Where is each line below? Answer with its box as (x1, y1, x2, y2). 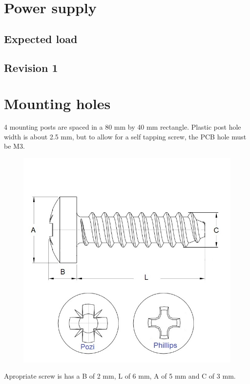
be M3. (4, 141, 25, 151)
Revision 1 (4, 60, 58, 75)
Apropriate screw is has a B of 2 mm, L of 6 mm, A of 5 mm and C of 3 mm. (4, 371, 236, 381)
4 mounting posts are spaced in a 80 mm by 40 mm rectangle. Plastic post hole (4, 122, 241, 132)
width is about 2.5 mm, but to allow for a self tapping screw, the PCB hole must (4, 131, 247, 141)
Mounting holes (4, 93, 111, 113)
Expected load (4, 31, 78, 46)
